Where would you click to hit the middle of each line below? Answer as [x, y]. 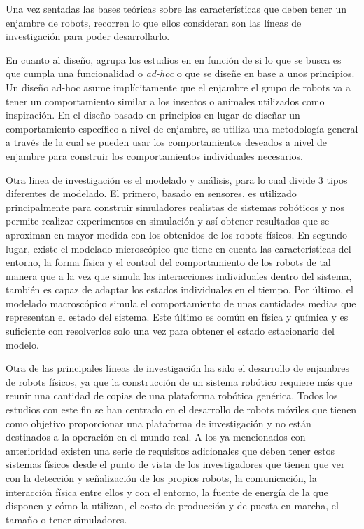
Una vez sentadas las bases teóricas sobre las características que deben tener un [176, 8]
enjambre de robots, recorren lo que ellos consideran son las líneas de [154, 22]
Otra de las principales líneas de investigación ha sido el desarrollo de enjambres [178, 368]
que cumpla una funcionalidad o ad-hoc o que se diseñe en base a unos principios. [180, 73]
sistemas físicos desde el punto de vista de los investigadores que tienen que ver [175, 464]
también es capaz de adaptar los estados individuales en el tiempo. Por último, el [180, 289]
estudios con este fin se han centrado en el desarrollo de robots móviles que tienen [181, 409]
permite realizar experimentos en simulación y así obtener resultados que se [168, 221]
